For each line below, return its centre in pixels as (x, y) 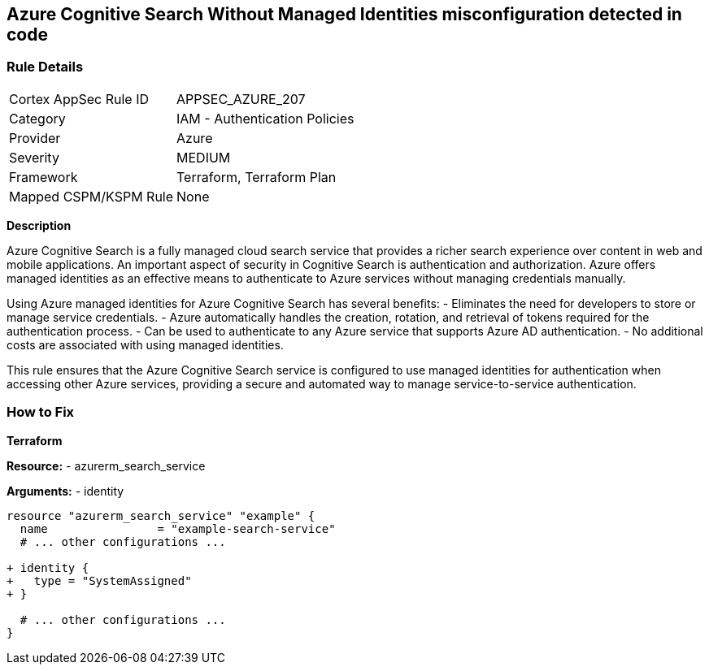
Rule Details (45, 67)
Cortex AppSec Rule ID (79, 99)
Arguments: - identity (65, 491)
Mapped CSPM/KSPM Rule (91, 196)
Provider (35, 138)
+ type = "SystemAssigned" (99, 580)
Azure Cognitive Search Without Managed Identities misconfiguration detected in (344, 14)
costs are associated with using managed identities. (145, 344)
